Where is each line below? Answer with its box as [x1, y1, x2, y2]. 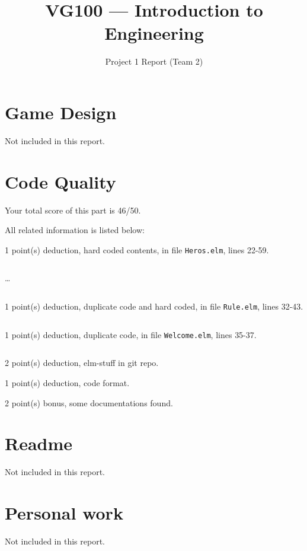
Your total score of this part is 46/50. [5, 203, 141, 216]
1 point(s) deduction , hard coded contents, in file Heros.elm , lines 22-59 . [5, 243, 269, 256]
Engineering [104, 21, 204, 45]
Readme [5, 431, 73, 456]
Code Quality [5, 169, 116, 193]
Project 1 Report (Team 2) [105, 55, 203, 68]
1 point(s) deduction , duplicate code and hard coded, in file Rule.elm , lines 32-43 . [5, 300, 303, 312]
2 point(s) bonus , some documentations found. [5, 396, 173, 409]
